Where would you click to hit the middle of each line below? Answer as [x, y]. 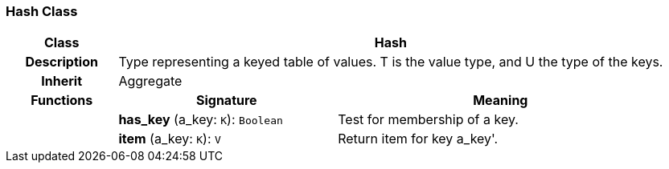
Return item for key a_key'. [418, 139]
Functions [62, 101]
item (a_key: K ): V [170, 139]
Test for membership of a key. [428, 120]
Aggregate [150, 81]
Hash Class [42, 11]
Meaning [501, 101]
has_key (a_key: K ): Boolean [201, 120]
